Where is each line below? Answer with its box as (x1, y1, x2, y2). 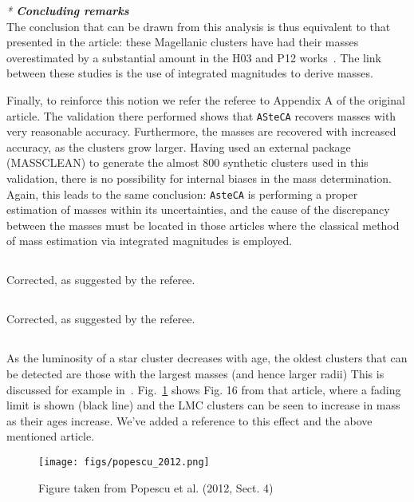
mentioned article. (6, 428, 95, 445)
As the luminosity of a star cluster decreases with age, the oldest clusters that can (6, 350, 408, 366)
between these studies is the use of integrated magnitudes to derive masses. (6, 65, 373, 81)
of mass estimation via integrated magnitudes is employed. (6, 232, 293, 249)
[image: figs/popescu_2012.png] (38, 456, 210, 468)
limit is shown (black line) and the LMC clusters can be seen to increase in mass (6, 397, 400, 413)
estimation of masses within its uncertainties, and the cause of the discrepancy (6, 201, 390, 218)
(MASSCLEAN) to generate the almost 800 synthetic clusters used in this (6, 154, 369, 171)
